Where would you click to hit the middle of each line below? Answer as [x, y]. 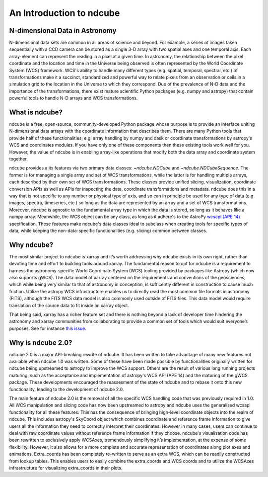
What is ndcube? [36, 112]
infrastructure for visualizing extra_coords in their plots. [66, 468]
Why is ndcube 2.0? [41, 343]
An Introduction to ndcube [65, 13]
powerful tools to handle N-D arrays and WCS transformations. [73, 98]
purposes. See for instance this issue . [48, 328]
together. [19, 159]
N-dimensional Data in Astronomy [63, 31]
